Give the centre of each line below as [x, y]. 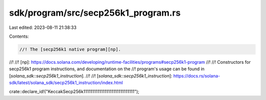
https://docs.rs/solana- [197, 75]
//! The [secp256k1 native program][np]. [70, 49]
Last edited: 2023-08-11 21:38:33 [43, 27]
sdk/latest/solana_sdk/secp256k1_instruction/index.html [66, 83]
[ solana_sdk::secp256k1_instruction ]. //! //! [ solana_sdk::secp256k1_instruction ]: [91, 75]
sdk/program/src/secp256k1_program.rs [95, 13]
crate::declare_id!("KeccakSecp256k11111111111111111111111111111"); [74, 92]
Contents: [19, 36]
